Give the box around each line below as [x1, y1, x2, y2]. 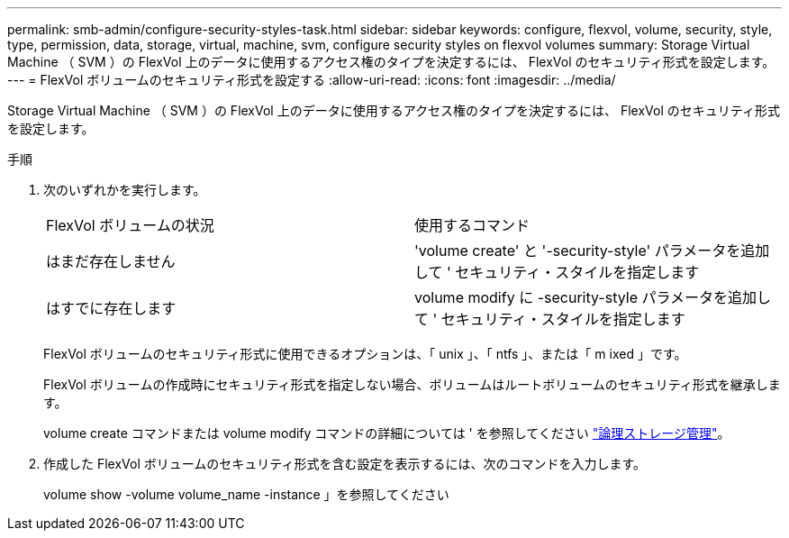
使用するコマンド [414, 216, 531, 234]
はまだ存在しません [46, 252, 176, 270]
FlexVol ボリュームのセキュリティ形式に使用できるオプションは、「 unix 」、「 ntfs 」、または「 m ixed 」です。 [43, 346, 687, 361]
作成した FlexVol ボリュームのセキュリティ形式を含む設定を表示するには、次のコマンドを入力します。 [43, 456, 647, 471]
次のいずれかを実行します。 [43, 182, 206, 197]
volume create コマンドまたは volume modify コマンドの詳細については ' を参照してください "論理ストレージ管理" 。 [43, 425, 730, 441]
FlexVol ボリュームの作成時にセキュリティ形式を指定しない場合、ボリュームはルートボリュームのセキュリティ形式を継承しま [43, 377, 781, 392]
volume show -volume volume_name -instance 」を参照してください [43, 487, 449, 502]
